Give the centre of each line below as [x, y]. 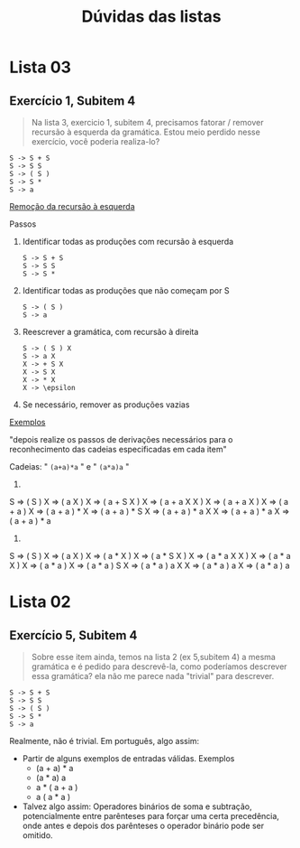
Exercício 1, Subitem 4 [73, 101]
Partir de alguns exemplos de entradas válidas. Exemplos [128, 759]
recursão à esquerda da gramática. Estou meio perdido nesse [146, 132]
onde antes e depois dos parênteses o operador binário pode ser [143, 825]
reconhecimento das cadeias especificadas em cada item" [118, 449]
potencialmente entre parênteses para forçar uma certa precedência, [150, 816]
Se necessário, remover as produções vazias [106, 405]
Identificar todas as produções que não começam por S [126, 290]
